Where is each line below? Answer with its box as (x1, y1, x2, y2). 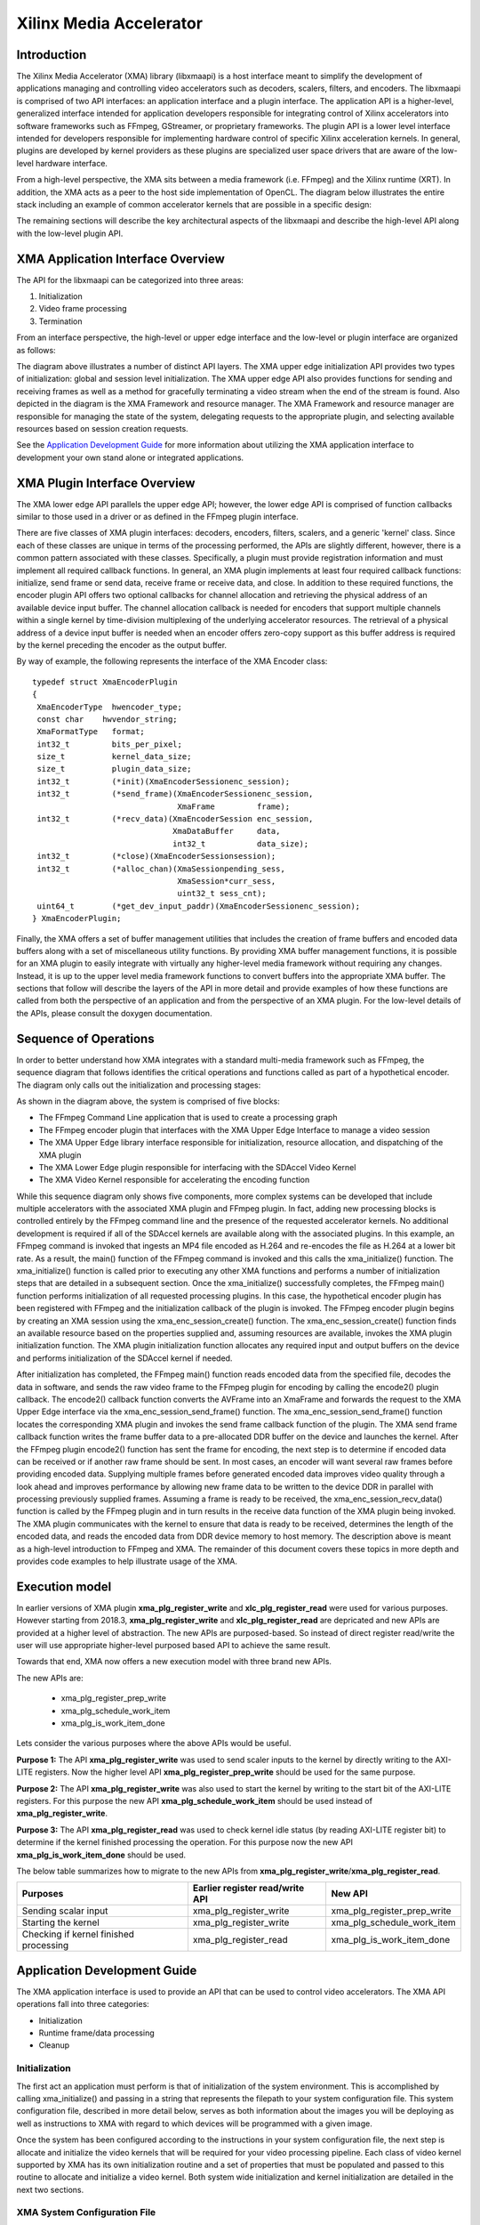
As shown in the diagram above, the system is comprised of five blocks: (16, 1096, 280, 1106)
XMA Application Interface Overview (16, 251, 226, 266)
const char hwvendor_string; (36, 714, 178, 724)
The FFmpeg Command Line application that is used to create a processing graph (38, 1112, 338, 1123)
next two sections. (16, 2184, 84, 2195)
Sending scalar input (21, 1905, 108, 1917)
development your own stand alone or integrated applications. (16, 452, 244, 463)
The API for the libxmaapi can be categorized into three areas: (16, 274, 244, 285)
